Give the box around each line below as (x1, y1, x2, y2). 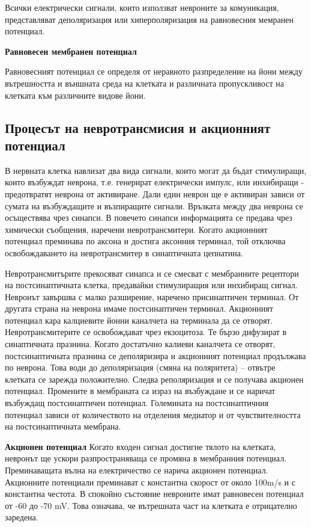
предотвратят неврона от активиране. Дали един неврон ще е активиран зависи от (5, 187, 305, 200)
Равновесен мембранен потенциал (5, 45, 137, 57)
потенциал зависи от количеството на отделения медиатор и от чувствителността (5, 408, 301, 421)
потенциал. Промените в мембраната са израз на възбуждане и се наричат (5, 384, 276, 397)
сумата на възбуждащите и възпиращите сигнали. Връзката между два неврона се (5, 199, 303, 212)
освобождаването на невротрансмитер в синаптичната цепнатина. (5, 246, 243, 259)
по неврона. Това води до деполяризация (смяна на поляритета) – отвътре (5, 361, 276, 374)
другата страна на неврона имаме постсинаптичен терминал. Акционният (5, 302, 273, 315)
